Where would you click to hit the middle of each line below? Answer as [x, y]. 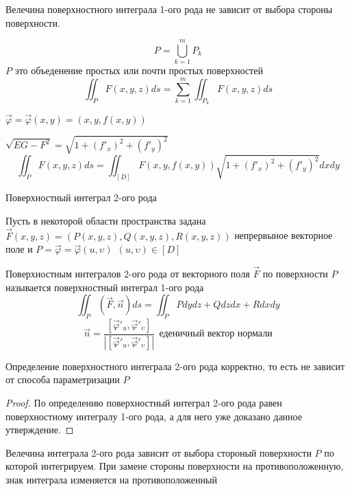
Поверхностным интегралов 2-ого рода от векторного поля [128, 273]
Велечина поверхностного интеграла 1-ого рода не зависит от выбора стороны [169, 9]
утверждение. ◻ [40, 430]
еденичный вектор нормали [216, 334]
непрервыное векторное [284, 235]
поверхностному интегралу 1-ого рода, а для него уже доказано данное [154, 416]
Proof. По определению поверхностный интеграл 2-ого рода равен [144, 403]
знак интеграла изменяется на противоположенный [111, 480]
